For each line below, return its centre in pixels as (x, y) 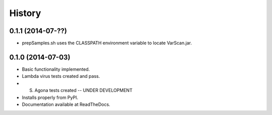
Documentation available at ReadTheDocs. (66, 104)
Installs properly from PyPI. (50, 97)
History (25, 13)
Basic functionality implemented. (56, 69)
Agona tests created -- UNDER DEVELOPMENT (84, 90)
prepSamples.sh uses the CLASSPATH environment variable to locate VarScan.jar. (107, 43)
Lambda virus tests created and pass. (61, 76)
